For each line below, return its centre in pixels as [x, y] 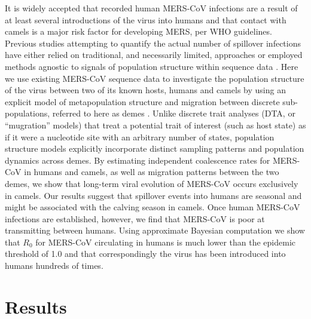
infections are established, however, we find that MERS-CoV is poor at [135, 218]
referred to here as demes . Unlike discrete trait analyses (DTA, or [174, 113]
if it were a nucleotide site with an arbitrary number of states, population [140, 137]
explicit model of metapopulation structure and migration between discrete [142, 101]
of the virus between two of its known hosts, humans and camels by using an [145, 90]
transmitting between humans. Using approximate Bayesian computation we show [155, 230]
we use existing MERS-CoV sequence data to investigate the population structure [155, 78]
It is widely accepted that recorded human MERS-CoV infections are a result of [151, 8]
